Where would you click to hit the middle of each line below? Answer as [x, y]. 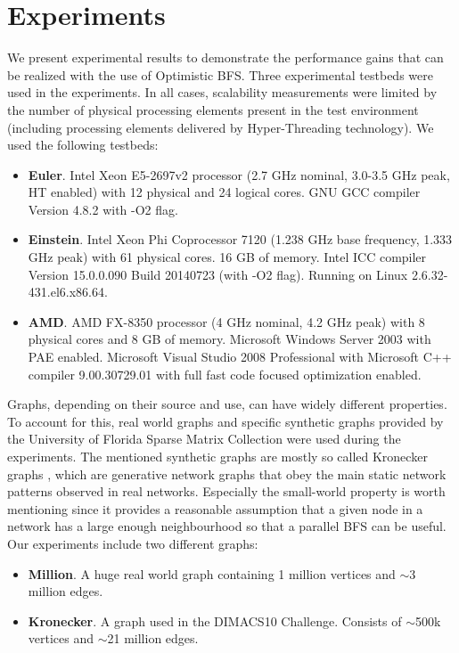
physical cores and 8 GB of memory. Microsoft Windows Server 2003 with [229, 339]
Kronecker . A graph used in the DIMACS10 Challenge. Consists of [215, 620]
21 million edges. [153, 638]
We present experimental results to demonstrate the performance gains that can [225, 57]
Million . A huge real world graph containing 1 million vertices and [212, 573]
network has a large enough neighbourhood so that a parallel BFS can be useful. [227, 526]
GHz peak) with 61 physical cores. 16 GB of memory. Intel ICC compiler [227, 257]
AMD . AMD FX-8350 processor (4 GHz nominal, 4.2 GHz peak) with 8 [226, 321]
